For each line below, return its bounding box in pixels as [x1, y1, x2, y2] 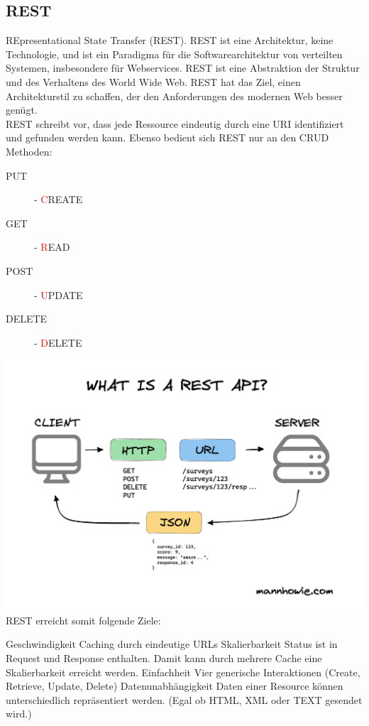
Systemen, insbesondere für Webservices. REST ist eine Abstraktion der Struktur [6, 60, 360, 75]
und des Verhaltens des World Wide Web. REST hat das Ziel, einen [6, 74, 301, 89]
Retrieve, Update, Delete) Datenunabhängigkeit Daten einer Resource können [6, 678, 343, 693]
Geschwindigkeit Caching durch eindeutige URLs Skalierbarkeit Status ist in [6, 636, 338, 651]
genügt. [6, 102, 38, 117]
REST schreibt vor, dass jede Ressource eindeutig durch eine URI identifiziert [6, 116, 344, 131]
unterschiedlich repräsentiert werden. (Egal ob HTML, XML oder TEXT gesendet [6, 692, 363, 707]
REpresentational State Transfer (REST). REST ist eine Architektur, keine [6, 33, 334, 48]
